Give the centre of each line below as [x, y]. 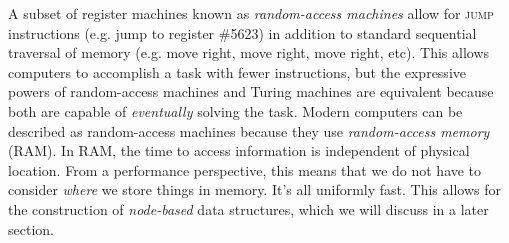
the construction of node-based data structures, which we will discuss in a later [248, 208]
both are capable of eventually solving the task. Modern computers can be [235, 110]
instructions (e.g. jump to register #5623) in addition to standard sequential [242, 32]
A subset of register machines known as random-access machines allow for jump [251, 13]
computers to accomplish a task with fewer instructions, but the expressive [237, 71]
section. [31, 228]
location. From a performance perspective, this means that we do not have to [245, 169]
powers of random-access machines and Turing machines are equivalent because [251, 91]
